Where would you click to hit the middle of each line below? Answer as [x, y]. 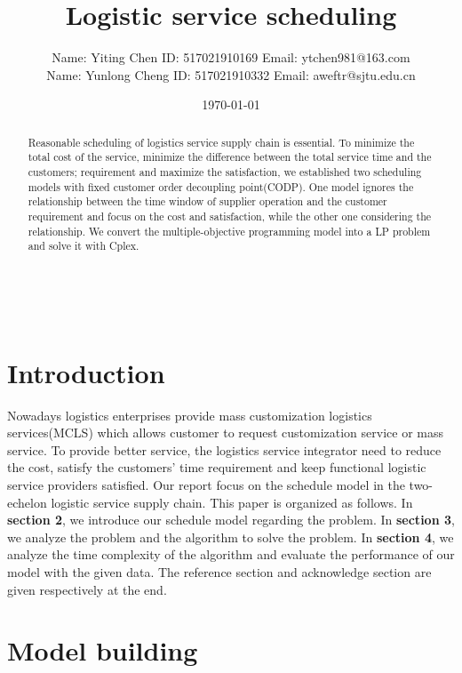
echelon [27, 502]
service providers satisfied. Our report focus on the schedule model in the [206, 485]
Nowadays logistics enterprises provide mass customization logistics [190, 415]
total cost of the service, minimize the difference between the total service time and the [230, 157]
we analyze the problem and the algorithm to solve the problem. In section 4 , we [231, 537]
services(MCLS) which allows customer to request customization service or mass [225, 433]
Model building [103, 650]
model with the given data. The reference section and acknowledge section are [219, 572]
